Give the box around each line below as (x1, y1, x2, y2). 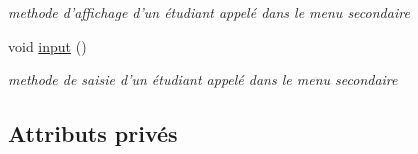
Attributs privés (8, 118, 178, 149)
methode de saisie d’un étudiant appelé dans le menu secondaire (8, 69, 398, 90)
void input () (8, 35, 87, 56)
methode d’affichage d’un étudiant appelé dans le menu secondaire (8, 2, 410, 22)
